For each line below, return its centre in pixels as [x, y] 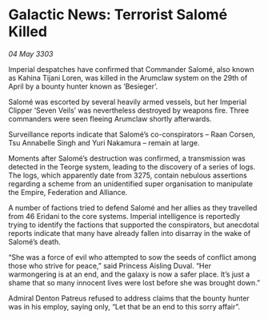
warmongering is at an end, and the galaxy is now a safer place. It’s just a [129, 274]
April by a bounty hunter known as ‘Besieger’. [83, 86]
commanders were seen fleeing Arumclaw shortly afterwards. [110, 118]
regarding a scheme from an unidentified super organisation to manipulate [131, 183]
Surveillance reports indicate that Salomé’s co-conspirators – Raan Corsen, [132, 134]
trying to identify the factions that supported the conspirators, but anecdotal [134, 225]
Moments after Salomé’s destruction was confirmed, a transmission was [127, 158]
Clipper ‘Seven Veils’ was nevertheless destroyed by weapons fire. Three [129, 110]
